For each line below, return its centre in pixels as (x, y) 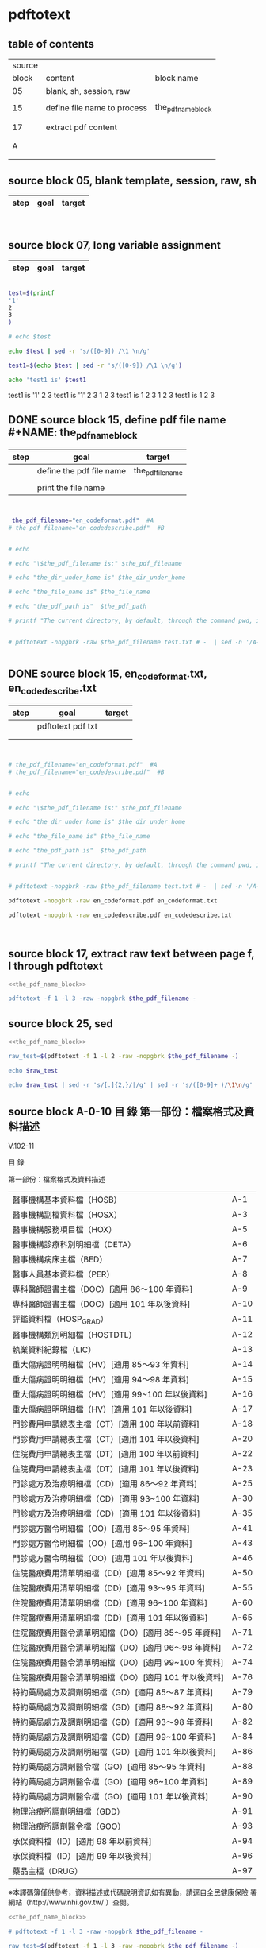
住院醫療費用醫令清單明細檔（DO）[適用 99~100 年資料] (118, 1663)
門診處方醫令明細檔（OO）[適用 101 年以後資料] (103, 1559)
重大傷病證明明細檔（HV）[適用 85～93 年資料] (101, 1365)
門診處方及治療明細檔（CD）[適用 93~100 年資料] (106, 1499)
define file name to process (97, 107)
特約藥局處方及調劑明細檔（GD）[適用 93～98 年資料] (113, 1722)
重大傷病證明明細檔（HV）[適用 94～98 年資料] (101, 1380)
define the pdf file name (82, 471)
